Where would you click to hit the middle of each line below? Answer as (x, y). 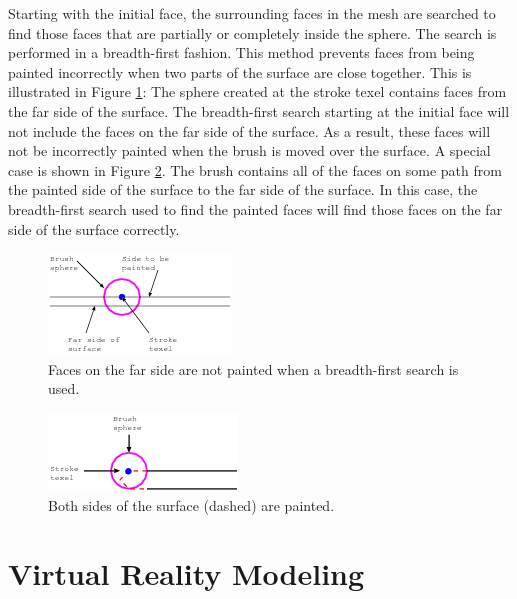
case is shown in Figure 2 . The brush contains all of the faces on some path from (255, 169)
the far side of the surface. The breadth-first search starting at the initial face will (259, 110)
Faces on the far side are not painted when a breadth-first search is (253, 368)
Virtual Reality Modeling (186, 573)
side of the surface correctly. (94, 228)
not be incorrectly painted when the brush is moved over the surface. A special (249, 150)
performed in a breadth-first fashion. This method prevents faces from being (241, 52)
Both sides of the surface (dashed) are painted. (191, 504)
